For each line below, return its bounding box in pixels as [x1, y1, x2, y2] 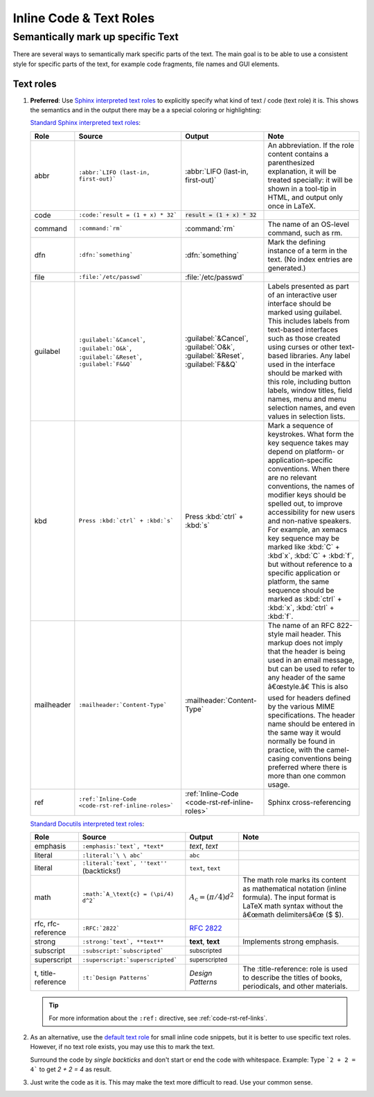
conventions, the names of [267, 481, 355, 491]
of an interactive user [267, 290, 337, 300]
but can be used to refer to [267, 663, 355, 673]
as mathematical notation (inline [242, 884, 347, 894]
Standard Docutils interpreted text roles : [30, 819, 145, 828]
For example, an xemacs [267, 525, 348, 534]
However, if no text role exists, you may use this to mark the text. [30, 1043, 215, 1051]
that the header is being [267, 646, 346, 656]
